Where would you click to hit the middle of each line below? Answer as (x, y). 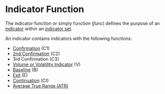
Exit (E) (20, 75)
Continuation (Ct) (31, 80)
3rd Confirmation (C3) (36, 59)
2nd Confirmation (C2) (36, 54)
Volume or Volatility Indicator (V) (46, 64)
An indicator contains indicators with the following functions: (69, 38)
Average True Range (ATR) (40, 86)
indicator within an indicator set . (39, 28)
